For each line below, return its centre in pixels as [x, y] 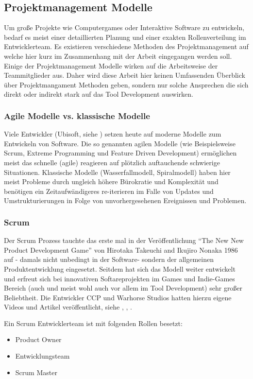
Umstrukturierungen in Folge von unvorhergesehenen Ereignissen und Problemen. [125, 200]
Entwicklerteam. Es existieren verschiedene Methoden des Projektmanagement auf [126, 46]
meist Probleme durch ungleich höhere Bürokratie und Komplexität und [111, 181]
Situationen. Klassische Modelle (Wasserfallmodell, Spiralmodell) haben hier [117, 172]
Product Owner [38, 339]
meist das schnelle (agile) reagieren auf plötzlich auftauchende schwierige [112, 162]
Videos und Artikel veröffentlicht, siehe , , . [68, 307]
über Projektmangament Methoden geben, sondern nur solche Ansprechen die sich [126, 84]
